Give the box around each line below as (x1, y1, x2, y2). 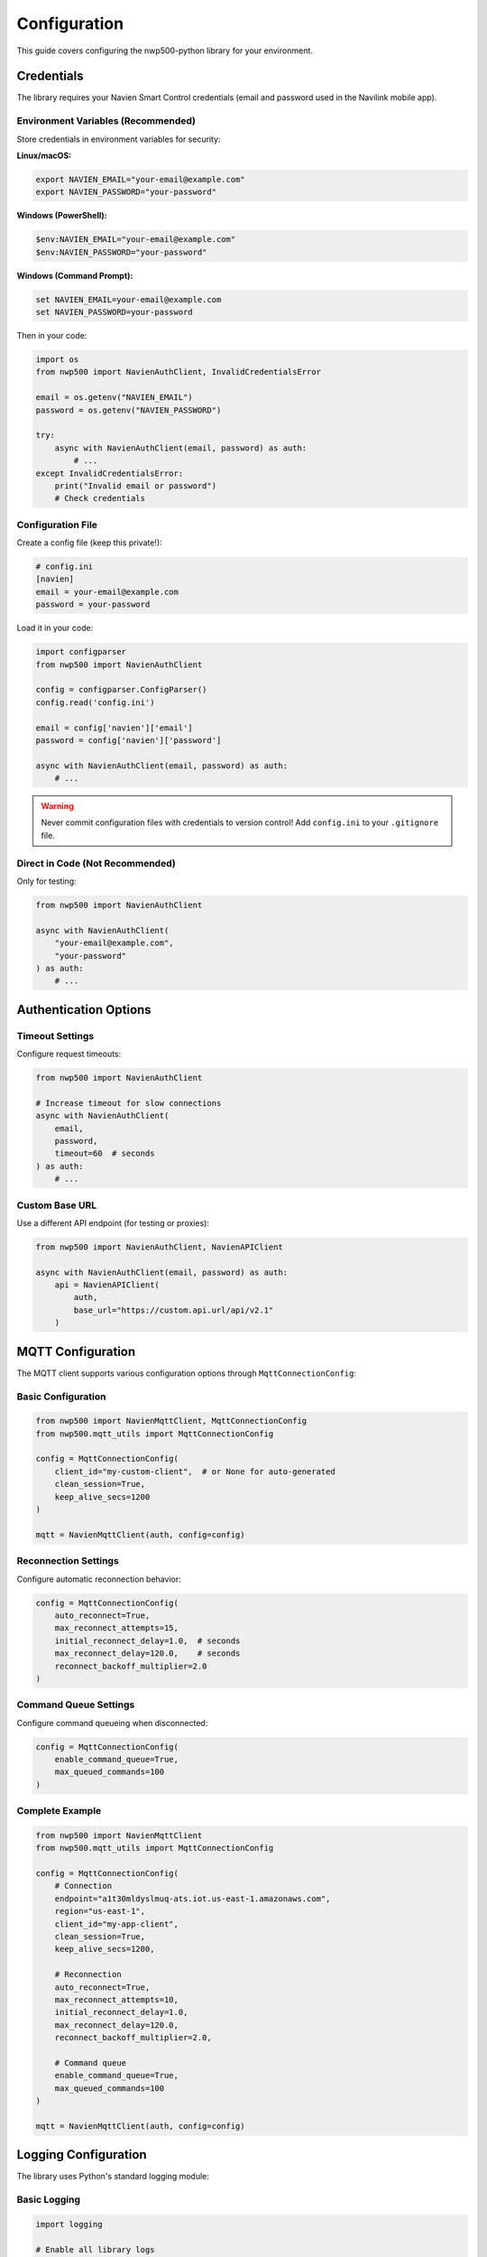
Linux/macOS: (16, 150, 72, 161)
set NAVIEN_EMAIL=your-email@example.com (35, 294, 222, 304)
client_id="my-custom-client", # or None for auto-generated (54, 1466, 335, 1476)
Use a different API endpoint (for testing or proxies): (16, 1217, 209, 1228)
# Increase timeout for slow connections (35, 1098, 222, 1108)
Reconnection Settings (16, 1555, 119, 1567)
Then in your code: (16, 330, 87, 341)
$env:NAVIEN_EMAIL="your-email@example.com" (35, 235, 236, 245)
